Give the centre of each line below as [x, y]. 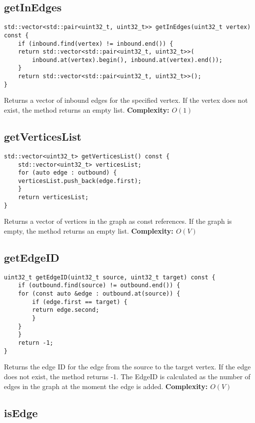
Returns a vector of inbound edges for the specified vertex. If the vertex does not [126, 100]
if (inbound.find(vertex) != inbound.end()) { [96, 44]
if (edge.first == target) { [80, 302]
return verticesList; [53, 197]
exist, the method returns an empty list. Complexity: [87, 110]
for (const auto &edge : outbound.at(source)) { [99, 294]
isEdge [21, 412]
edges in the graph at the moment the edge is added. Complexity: [106, 386]
